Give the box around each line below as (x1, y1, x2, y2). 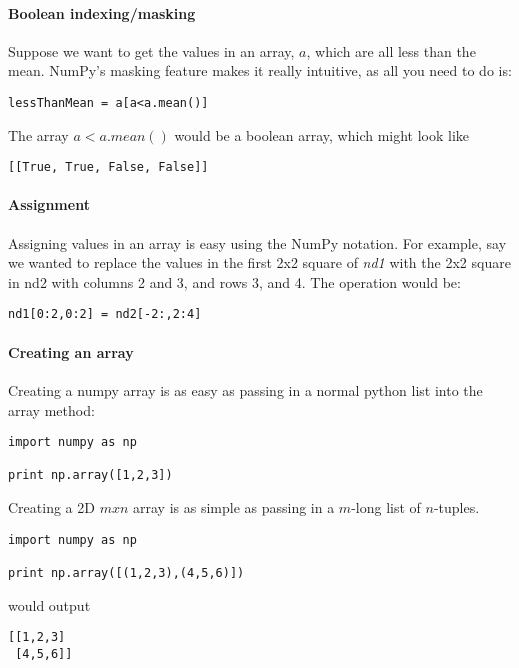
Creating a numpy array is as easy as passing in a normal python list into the (8, 379, 483, 400)
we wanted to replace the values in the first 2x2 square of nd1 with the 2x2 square (8, 252, 511, 273)
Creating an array (8, 341, 134, 362)
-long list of (351, 497, 421, 518)
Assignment (8, 194, 90, 215)
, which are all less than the (306, 40, 476, 61)
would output (8, 594, 91, 615)
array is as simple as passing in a (133, 497, 335, 518)
